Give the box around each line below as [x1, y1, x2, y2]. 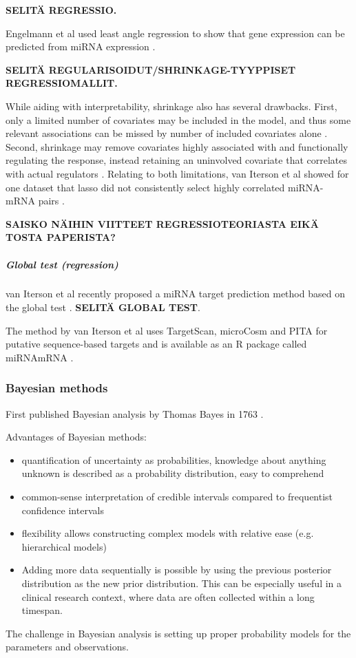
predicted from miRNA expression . [6, 39, 156, 54]
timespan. [21, 603, 63, 617]
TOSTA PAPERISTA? [6, 230, 116, 244]
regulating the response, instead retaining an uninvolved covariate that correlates [6, 153, 348, 167]
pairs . [38, 193, 65, 208]
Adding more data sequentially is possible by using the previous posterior [21, 562, 332, 577]
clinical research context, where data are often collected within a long [21, 589, 315, 604]
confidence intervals [21, 502, 104, 517]
